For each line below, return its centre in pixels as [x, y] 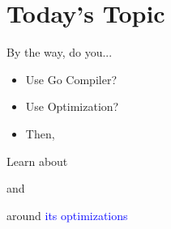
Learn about [37, 161]
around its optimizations [67, 215]
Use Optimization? [72, 106]
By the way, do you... [60, 52]
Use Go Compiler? [71, 79]
